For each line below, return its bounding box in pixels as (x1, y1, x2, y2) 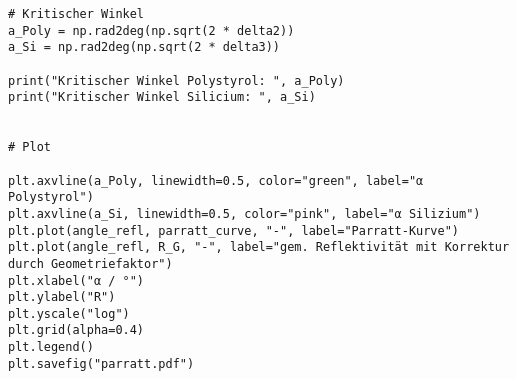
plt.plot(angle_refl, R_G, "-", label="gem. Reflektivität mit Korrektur (8, 240, 510, 255)
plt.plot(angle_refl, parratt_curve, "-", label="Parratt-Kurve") (8, 223, 460, 238)
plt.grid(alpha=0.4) (8, 323, 145, 338)
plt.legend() (8, 340, 94, 355)
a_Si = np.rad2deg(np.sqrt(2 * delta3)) (8, 40, 281, 55)
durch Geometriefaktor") (8, 256, 173, 271)
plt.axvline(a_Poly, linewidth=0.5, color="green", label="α (8, 173, 424, 188)
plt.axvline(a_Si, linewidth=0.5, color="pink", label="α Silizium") (8, 206, 481, 221)
